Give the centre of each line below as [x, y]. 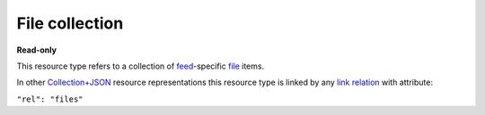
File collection [70, 23]
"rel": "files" [50, 99]
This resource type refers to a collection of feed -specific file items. [141, 66]
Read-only [37, 50]
